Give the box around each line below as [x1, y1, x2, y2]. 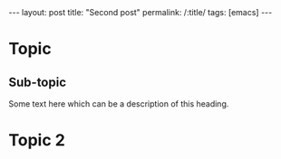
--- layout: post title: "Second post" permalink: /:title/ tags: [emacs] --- [8, 7, 273, 17]
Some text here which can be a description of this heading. [8, 98, 229, 109]
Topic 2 [8, 130, 65, 151]
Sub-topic [8, 74, 67, 89]
